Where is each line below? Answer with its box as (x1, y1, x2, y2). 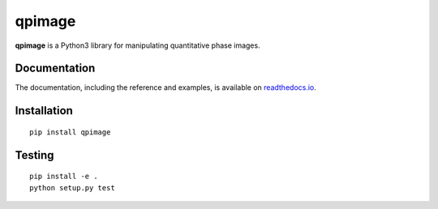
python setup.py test (29, 183, 115, 192)
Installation (15, 104, 73, 117)
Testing (15, 148, 54, 162)
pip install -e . (29, 172, 98, 181)
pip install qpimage (29, 127, 111, 137)
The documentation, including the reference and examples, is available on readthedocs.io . (15, 83, 316, 92)
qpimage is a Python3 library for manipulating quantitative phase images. (15, 41, 260, 50)
